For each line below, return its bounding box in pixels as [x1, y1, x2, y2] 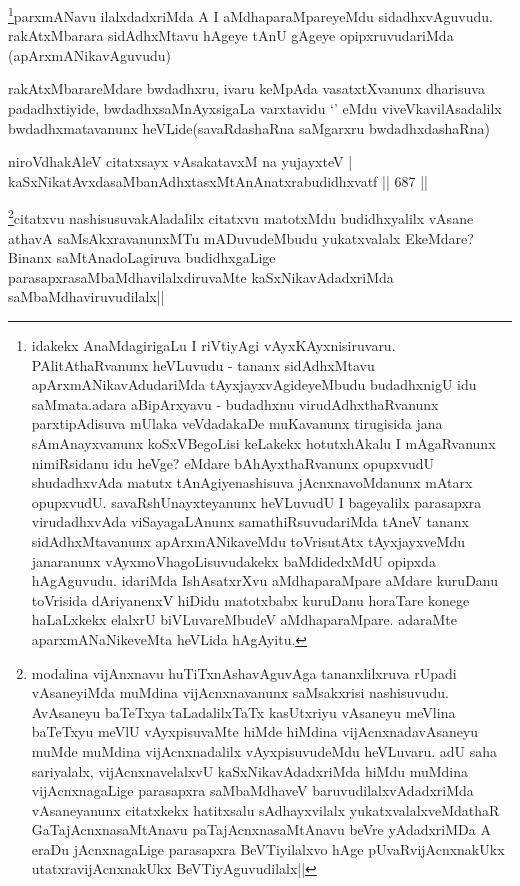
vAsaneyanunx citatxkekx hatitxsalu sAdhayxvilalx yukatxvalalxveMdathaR [31, 799, 500, 820]
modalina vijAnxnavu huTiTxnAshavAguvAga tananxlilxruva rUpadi [31, 662, 457, 683]
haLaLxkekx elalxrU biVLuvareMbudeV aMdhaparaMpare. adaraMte [31, 609, 457, 630]
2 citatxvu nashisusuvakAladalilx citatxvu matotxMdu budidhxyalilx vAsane [8, 205, 474, 229]
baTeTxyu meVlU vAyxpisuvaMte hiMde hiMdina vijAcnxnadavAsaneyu [31, 721, 479, 742]
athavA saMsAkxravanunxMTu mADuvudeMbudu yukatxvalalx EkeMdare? [8, 227, 474, 248]
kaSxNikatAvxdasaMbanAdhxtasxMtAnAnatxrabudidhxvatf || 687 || [8, 170, 428, 191]
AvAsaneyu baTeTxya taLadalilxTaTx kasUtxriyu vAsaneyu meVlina [31, 701, 456, 722]
